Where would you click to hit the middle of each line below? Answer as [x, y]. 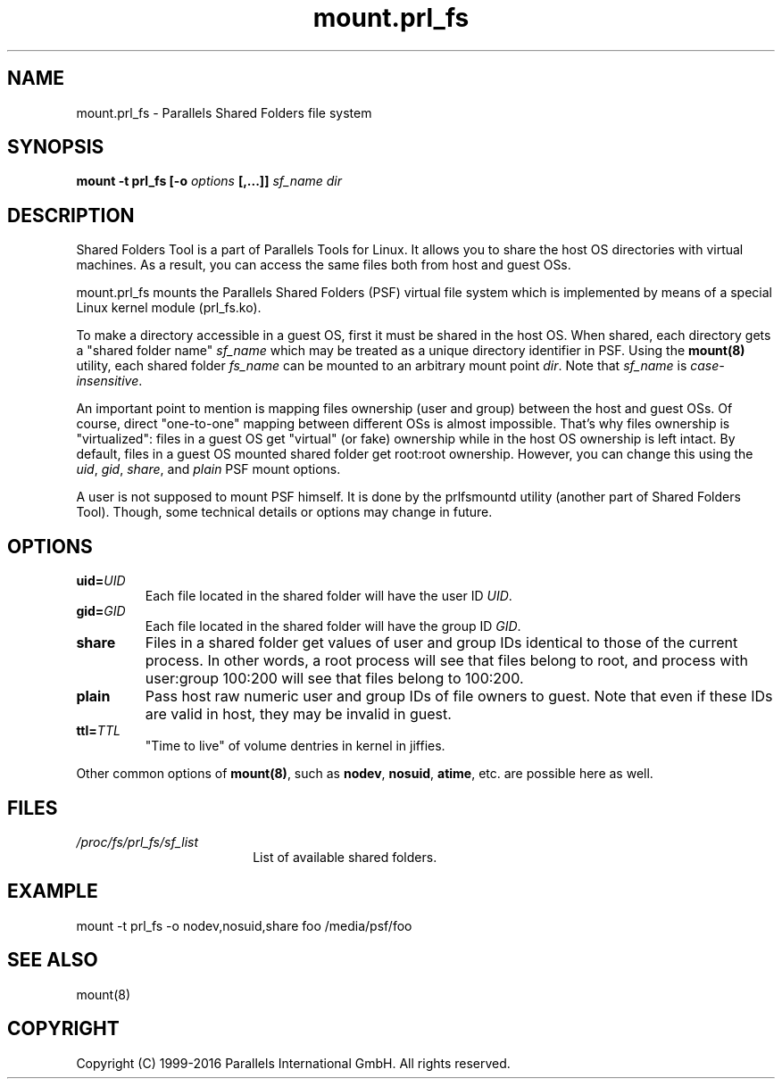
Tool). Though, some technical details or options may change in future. [284, 512]
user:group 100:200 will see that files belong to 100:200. [334, 679]
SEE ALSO [53, 960]
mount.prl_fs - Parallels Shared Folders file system [224, 112]
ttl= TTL [98, 731]
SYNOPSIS [56, 147]
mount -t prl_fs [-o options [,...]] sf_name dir [209, 181]
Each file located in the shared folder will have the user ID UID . [329, 596]
